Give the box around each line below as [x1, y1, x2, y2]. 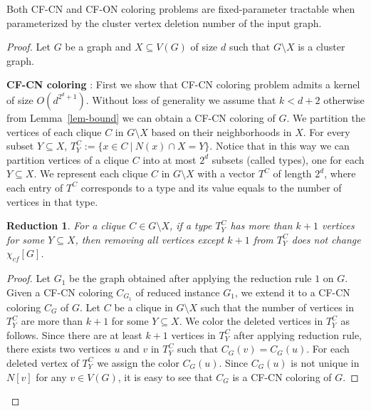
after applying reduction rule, [234, 327, 362, 342]
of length [273, 166, 312, 181]
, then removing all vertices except [75, 231, 224, 246]
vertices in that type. [6, 194, 98, 209]
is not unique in [291, 355, 360, 370]
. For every [303, 124, 350, 139]
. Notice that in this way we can [209, 138, 350, 153]
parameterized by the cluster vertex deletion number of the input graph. [6, 15, 322, 30]
